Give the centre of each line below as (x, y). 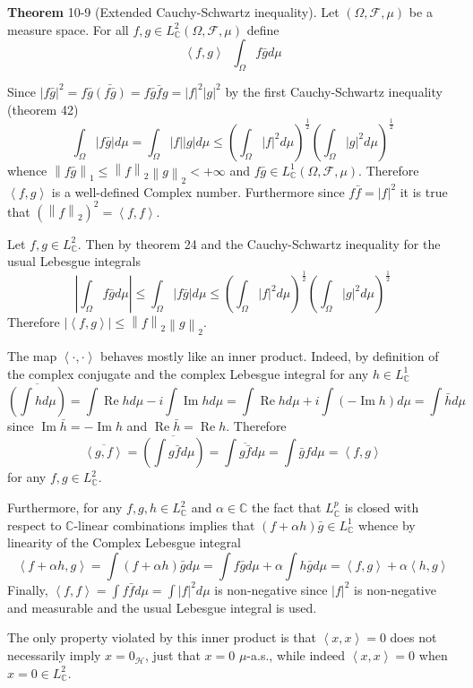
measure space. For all (68, 29)
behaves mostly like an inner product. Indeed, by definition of (270, 356)
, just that (172, 655)
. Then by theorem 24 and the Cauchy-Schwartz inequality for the (259, 243)
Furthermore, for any (65, 507)
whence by (387, 525)
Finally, (28, 589)
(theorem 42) (43, 109)
